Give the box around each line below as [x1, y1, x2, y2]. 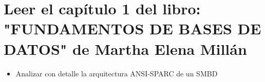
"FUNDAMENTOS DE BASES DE [4, 18, 261, 39]
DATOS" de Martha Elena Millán [4, 38, 247, 59]
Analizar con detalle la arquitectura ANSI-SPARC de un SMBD [15, 68, 218, 78]
